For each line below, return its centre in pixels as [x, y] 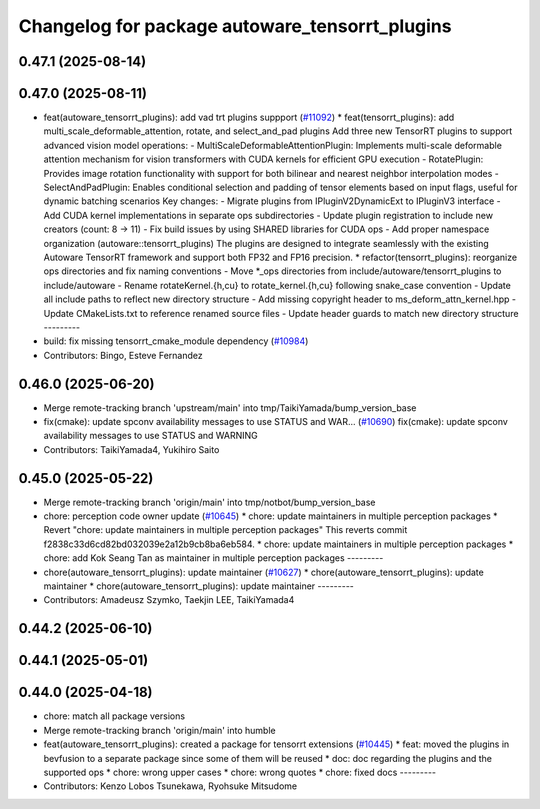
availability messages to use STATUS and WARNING [151, 436]
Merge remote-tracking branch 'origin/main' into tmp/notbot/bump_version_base [209, 502]
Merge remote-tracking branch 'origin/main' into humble [159, 730]
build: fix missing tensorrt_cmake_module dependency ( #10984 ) [176, 341]
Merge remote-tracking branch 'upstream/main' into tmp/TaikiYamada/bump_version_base [230, 407]
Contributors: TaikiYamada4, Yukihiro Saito [131, 449]
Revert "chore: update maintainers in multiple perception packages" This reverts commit [225, 530]
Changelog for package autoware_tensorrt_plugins [235, 26]
